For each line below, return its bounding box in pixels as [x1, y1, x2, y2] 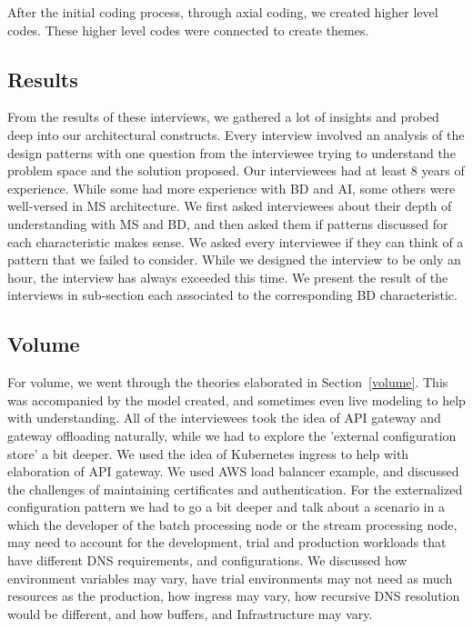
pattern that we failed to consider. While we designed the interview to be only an [7, 250, 461, 269]
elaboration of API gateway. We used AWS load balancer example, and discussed [7, 462, 459, 481]
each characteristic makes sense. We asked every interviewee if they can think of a [7, 232, 464, 251]
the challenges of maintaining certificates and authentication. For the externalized [7, 479, 463, 498]
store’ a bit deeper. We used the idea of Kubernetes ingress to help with [7, 444, 409, 463]
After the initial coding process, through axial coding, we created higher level [7, 3, 438, 21]
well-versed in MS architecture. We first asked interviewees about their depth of [7, 196, 452, 215]
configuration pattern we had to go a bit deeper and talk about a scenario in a [7, 497, 445, 516]
